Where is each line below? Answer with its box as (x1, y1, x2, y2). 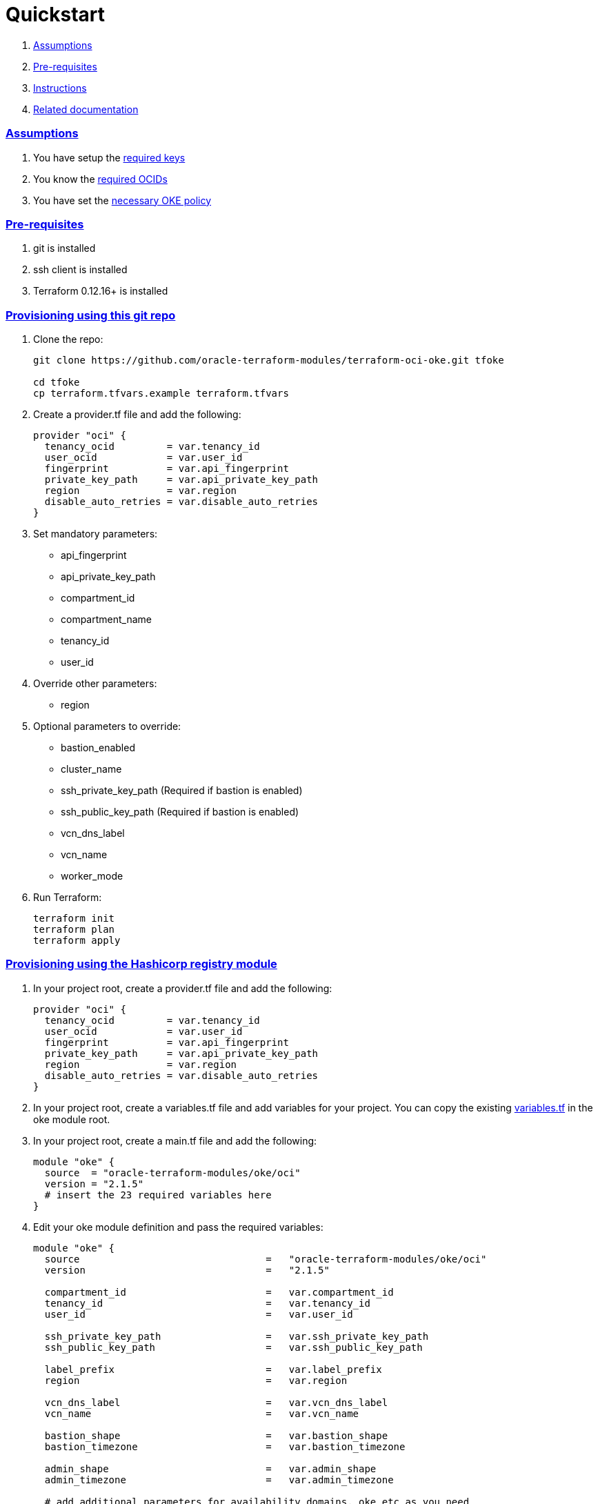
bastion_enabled (61, 742, 135, 753)
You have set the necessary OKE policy (33, 194, 212, 206)
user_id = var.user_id (44, 1308, 353, 1320)
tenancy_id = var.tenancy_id (44, 1297, 370, 1309)
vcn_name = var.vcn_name (44, 1407, 359, 1419)
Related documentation (33, 103, 139, 115)
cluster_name (61, 763, 122, 775)
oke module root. (33, 1113, 110, 1125)
